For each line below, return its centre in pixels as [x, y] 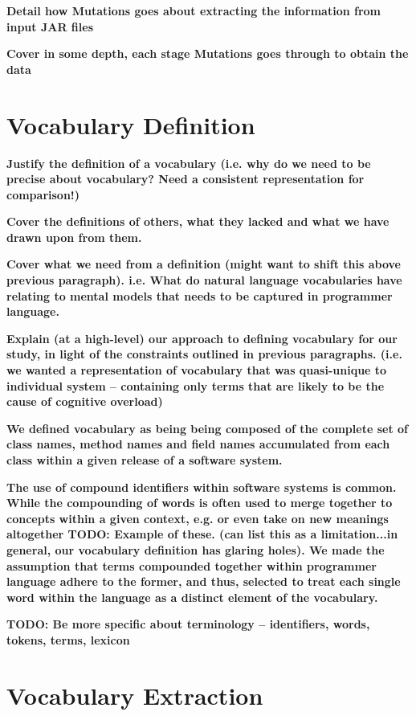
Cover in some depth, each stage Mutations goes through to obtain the [208, 53]
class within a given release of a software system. [145, 460]
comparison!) [43, 194]
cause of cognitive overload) [85, 401]
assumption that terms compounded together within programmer [192, 565]
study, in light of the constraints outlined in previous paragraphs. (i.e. [204, 354]
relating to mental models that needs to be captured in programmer [200, 295]
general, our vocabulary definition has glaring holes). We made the [196, 549]
